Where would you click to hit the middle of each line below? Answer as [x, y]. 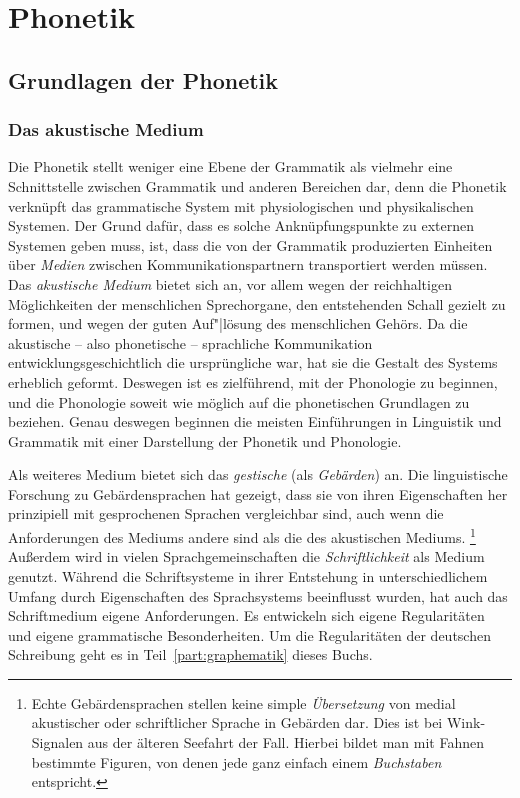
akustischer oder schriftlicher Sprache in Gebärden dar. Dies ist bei [237, 722]
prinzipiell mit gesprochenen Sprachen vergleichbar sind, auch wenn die [226, 513]
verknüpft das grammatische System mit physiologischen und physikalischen [241, 205]
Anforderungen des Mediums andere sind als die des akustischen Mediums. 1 [242, 535]
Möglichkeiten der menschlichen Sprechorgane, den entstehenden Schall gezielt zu [257, 303]
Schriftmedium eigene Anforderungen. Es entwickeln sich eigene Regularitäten [246, 615]
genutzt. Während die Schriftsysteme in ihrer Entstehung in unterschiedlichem [248, 575]
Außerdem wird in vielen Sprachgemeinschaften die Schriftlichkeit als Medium [246, 556]
